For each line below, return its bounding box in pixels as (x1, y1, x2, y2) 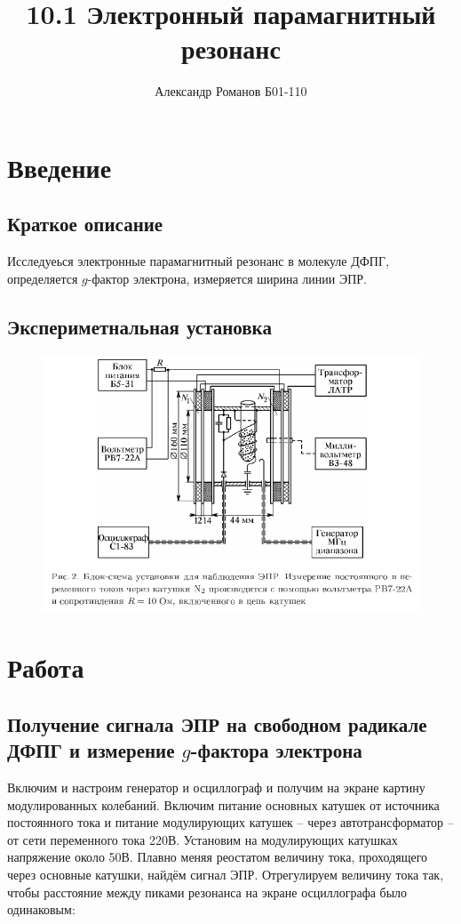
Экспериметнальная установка (7, 312, 272, 340)
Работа (7, 649, 84, 686)
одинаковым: (7, 900, 76, 919)
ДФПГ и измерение (7, 736, 175, 764)
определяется (7, 269, 78, 287)
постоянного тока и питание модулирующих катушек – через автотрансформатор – (7, 813, 454, 832)
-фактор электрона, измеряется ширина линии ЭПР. (87, 269, 368, 287)
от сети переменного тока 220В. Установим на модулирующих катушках (7, 830, 398, 848)
